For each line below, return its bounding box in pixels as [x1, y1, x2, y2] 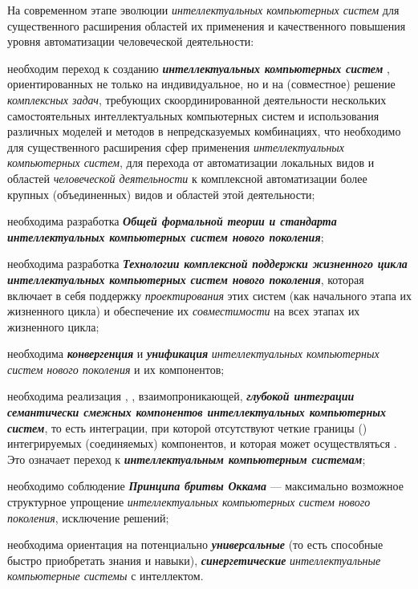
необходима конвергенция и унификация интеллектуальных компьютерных [7, 345, 379, 362]
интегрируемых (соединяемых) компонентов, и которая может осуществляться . [7, 435, 397, 452]
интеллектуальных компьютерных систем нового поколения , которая [7, 270, 364, 287]
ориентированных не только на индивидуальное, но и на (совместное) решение [7, 75, 396, 92]
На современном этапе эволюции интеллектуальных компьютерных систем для [7, 2, 400, 18]
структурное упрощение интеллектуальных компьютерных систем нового [7, 494, 371, 510]
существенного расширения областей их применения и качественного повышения [7, 17, 406, 34]
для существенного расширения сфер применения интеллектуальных [7, 138, 345, 155]
